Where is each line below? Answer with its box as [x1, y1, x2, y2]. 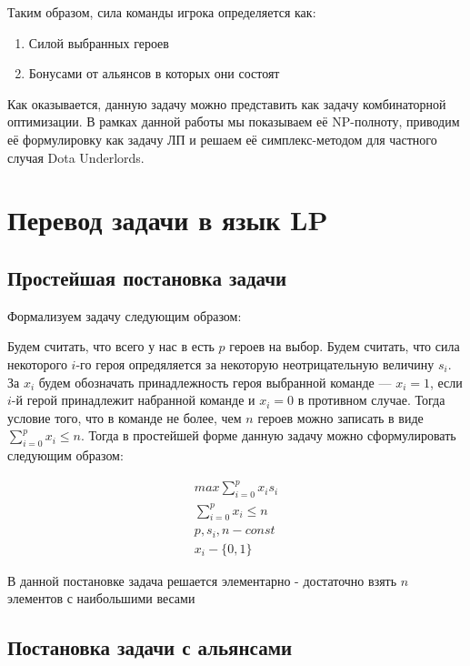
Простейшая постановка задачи [7, 263, 287, 291]
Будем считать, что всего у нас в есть [7, 337, 215, 356]
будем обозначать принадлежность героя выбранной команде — [38, 372, 392, 391]
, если [429, 372, 463, 391]
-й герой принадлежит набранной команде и [11, 390, 255, 409]
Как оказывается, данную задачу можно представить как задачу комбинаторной [7, 94, 446, 113]
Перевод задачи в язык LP [7, 201, 328, 238]
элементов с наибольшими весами [7, 589, 195, 608]
